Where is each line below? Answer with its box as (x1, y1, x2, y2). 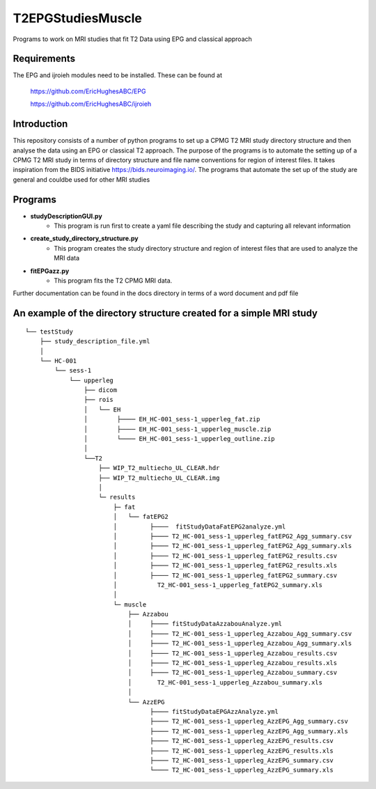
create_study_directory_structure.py (30, 234, 139, 243)
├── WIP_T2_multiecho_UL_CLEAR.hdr (98, 464, 220, 472)
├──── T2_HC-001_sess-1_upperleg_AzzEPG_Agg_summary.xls (150, 727, 348, 735)
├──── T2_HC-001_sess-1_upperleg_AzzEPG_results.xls (150, 747, 334, 755)
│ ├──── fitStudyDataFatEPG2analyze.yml (113, 522, 286, 531)
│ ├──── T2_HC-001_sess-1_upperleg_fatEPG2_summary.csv (113, 571, 338, 579)
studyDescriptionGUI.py (30, 212, 102, 220)
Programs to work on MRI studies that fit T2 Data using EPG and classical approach (13, 35, 252, 43)
